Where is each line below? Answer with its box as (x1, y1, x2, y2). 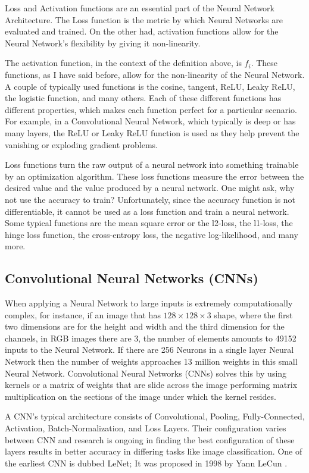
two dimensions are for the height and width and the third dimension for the (5, 320, 285, 333)
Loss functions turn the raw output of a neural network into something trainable (5, 158, 299, 171)
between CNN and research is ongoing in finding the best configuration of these (5, 433, 295, 446)
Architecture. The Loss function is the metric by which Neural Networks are (5, 13, 283, 26)
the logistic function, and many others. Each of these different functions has (5, 92, 282, 104)
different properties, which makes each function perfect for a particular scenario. (5, 103, 297, 115)
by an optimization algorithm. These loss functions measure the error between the (5, 170, 304, 182)
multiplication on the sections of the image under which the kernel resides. (5, 390, 276, 402)
